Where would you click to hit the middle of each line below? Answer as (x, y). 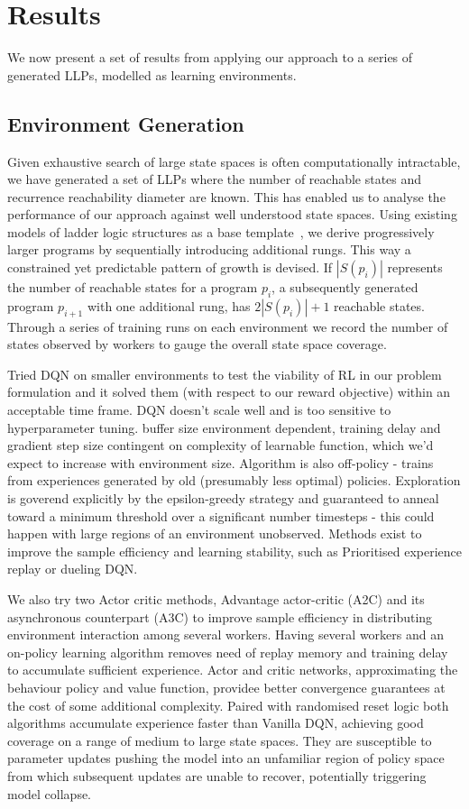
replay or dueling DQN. (73, 569)
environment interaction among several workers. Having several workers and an (225, 634)
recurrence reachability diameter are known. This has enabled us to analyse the (226, 196)
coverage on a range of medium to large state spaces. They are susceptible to (220, 740)
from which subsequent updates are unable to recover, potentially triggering (217, 775)
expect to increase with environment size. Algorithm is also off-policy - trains (221, 462)
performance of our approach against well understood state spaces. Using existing (232, 214)
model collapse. (50, 793)
